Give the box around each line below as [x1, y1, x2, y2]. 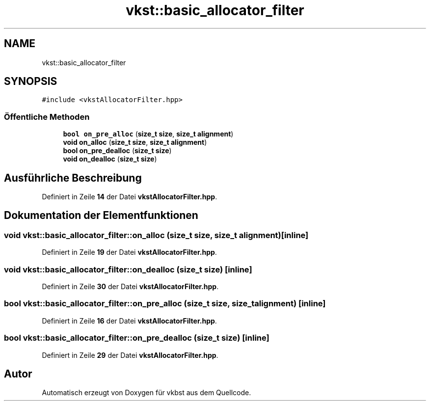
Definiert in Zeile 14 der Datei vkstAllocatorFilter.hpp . [42, 192, 217, 201]
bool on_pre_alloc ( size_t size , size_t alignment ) [63, 130, 234, 138]
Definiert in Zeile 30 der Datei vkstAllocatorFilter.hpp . [42, 282, 219, 291]
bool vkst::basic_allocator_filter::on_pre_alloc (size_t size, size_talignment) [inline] [4, 298, 326, 309]
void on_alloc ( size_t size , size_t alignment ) [63, 138, 207, 147]
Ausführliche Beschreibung [4, 171, 142, 184]
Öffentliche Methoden [4, 111, 90, 122]
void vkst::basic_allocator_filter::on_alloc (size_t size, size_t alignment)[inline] [4, 230, 309, 240]
